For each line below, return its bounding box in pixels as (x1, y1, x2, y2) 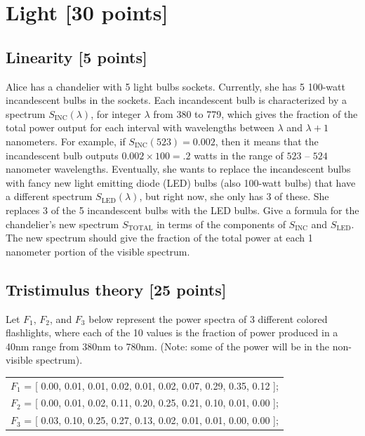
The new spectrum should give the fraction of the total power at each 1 (6, 230, 313, 245)
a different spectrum (6, 189, 93, 204)
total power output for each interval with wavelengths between (6, 120, 274, 135)
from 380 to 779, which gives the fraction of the (153, 106, 358, 121)
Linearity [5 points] (6, 46, 147, 67)
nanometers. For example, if (6, 133, 126, 148)
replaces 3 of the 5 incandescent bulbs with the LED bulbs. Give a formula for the (6, 202, 359, 217)
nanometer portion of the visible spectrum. (6, 244, 190, 258)
